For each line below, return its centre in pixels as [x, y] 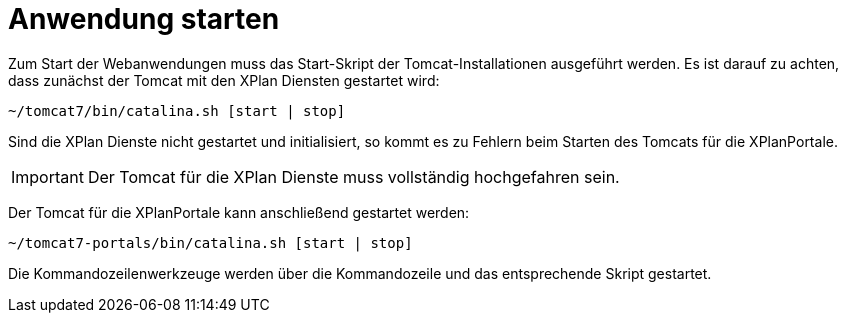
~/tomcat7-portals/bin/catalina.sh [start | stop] [210, 242]
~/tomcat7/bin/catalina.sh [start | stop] [177, 110]
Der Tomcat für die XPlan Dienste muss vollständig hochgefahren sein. [353, 176]
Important [47, 176]
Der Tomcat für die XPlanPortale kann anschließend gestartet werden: [239, 212]
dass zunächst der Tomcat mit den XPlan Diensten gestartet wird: [224, 80]
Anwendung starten [144, 19]
